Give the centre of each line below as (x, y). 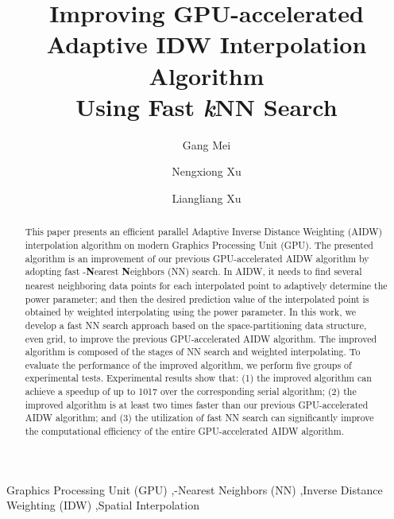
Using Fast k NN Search (207, 107)
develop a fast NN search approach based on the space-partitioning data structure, (196, 325)
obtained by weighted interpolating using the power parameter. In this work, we (190, 312)
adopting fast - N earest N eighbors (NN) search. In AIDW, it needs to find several (193, 272)
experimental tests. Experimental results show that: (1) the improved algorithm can (198, 378)
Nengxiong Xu (207, 171)
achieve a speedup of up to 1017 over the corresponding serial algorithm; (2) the (191, 391)
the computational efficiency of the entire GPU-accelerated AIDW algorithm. (184, 431)
